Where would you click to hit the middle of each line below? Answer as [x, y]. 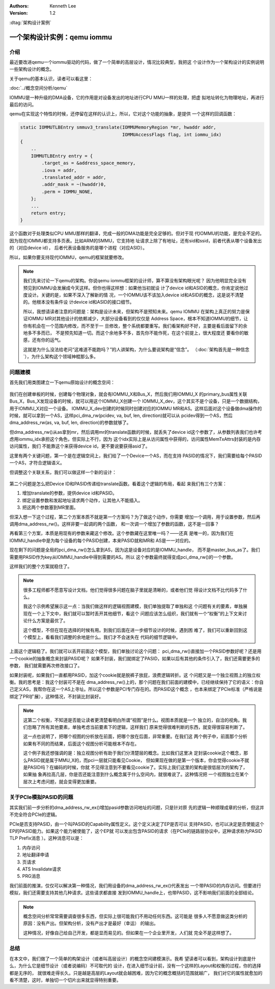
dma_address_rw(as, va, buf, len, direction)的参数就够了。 [70, 423]
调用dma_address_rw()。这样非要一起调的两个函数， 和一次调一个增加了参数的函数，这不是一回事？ [114, 524]
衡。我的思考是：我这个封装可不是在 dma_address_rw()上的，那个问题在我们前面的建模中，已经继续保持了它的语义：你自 [136, 682]
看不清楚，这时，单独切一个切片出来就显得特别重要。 [65, 980]
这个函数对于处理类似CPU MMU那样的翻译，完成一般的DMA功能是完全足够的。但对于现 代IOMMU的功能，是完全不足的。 [137, 233]
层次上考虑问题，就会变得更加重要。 [61, 781]
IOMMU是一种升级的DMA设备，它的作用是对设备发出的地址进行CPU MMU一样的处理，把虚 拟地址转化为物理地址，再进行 [137, 97]
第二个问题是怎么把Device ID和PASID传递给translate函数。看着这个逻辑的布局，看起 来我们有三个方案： [118, 484]
